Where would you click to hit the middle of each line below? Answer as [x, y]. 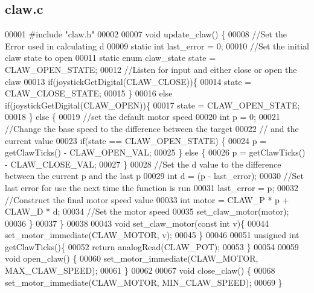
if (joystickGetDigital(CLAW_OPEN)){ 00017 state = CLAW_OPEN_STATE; [152, 105]
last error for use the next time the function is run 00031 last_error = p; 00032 [152, 187]
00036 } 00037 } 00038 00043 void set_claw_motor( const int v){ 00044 [137, 223]
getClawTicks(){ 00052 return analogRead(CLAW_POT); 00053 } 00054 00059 [152, 246]
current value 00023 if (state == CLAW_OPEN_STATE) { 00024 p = [136, 140]
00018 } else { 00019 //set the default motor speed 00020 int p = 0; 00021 [143, 117]
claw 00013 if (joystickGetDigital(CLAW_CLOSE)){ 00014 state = [128, 81]
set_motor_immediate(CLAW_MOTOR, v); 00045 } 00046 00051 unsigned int [152, 235]
